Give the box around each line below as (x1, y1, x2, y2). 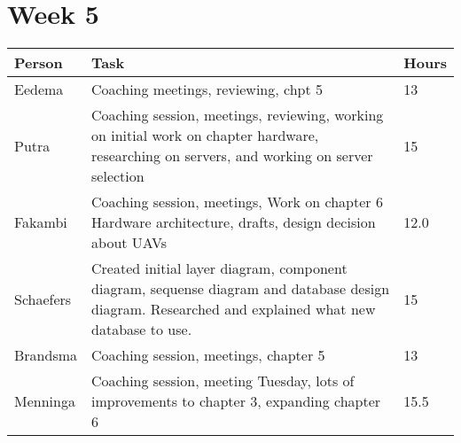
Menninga (14, 391, 75, 412)
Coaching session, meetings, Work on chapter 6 (91, 191, 383, 213)
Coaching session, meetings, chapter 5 (91, 345, 325, 366)
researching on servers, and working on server (91, 145, 373, 167)
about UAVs (91, 232, 168, 253)
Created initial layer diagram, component (91, 258, 348, 279)
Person (14, 52, 63, 74)
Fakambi (14, 212, 67, 233)
